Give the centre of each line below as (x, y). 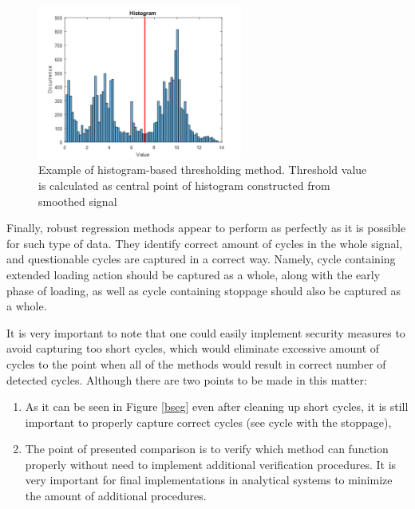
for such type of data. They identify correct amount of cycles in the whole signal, (205, 243)
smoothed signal (78, 201)
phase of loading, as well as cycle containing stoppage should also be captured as (204, 290)
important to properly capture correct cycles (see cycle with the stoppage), (208, 422)
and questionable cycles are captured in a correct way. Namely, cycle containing (201, 259)
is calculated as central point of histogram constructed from (184, 185)
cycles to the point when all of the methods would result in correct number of (196, 363)
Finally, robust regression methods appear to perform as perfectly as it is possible (206, 228)
